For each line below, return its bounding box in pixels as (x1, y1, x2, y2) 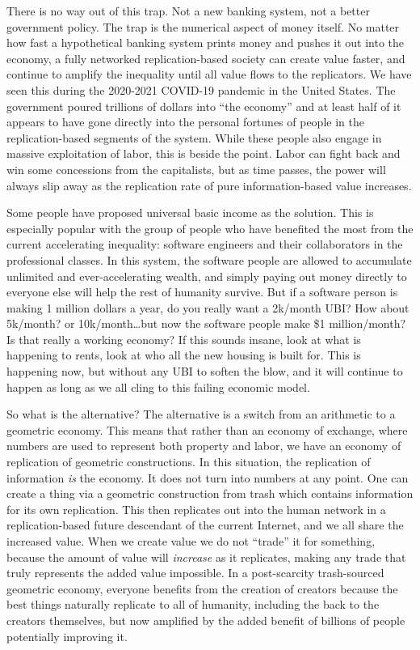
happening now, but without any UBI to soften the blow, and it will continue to (6, 363, 403, 380)
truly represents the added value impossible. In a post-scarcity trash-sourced (6, 564, 384, 581)
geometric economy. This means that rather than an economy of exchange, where (6, 421, 408, 438)
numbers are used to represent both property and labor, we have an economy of (6, 437, 401, 454)
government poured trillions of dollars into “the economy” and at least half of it (6, 97, 401, 114)
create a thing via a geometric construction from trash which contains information (6, 485, 414, 502)
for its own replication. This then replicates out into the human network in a (6, 500, 386, 517)
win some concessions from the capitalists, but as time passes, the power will (6, 160, 386, 177)
